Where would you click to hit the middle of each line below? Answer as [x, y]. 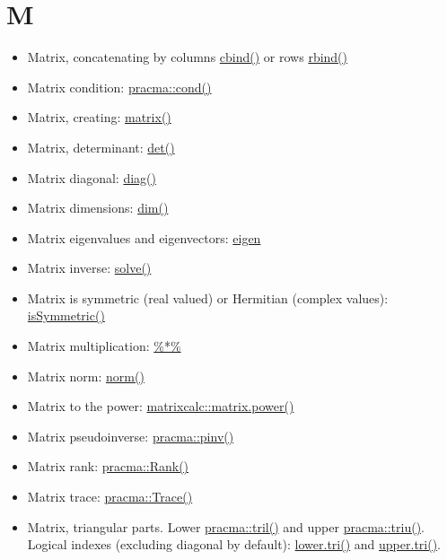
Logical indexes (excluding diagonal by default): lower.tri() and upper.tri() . [234, 544]
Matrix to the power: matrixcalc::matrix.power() [161, 406]
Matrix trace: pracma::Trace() [110, 497]
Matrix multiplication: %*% [104, 346]
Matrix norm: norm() [86, 376]
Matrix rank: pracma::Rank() [108, 466]
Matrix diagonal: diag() [92, 177]
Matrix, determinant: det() [101, 147]
